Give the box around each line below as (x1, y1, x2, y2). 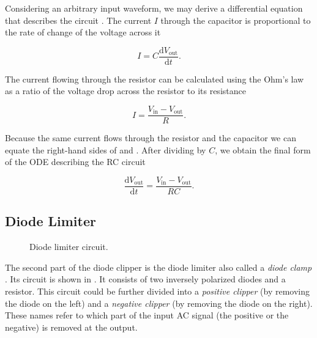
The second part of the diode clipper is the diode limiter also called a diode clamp (5, 260, 312, 273)
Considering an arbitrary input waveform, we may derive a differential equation (5, 2, 303, 14)
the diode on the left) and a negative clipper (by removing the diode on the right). (5, 296, 313, 309)
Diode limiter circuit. (29, 240, 108, 253)
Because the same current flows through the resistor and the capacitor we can (5, 131, 296, 144)
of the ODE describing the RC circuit (5, 155, 146, 168)
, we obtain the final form (215, 143, 311, 156)
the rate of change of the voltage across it (5, 26, 161, 39)
